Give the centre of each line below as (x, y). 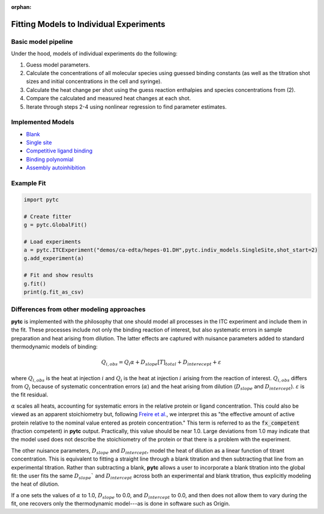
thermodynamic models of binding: (55, 346)
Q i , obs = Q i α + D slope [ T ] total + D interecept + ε (161, 363)
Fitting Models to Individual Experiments (88, 24)
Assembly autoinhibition (56, 168)
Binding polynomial (50, 159)
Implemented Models (43, 122)
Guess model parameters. (58, 65)
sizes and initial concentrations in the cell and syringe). (94, 82)
